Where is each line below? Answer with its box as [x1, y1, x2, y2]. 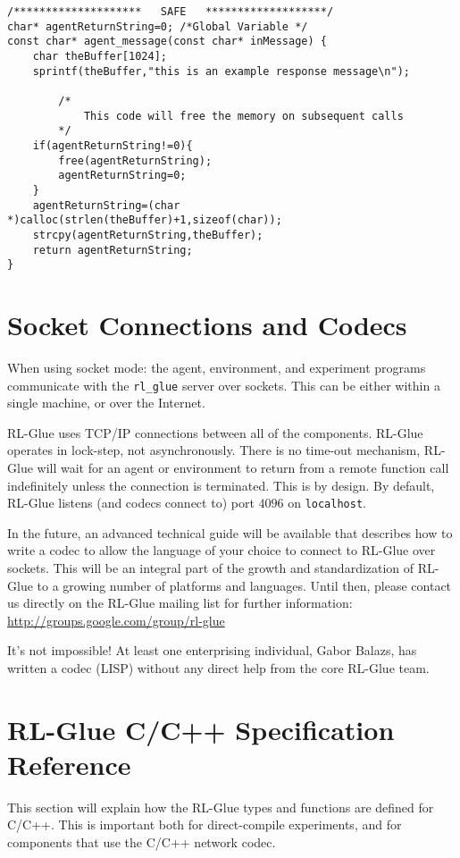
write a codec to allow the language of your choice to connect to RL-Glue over [7, 541, 436, 559]
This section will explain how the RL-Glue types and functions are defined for [7, 797, 434, 816]
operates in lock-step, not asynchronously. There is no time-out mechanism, [7, 441, 421, 459]
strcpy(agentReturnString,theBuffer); [32, 228, 263, 241]
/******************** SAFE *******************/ [7, 5, 334, 18]
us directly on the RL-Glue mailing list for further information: [7, 593, 353, 612]
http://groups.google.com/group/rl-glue [7, 610, 225, 629]
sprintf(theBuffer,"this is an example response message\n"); [32, 64, 411, 78]
